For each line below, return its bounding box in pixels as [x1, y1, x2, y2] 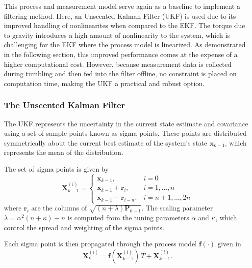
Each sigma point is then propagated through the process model [4, 238, 197, 249]
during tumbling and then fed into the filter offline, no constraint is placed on [4, 68, 237, 79]
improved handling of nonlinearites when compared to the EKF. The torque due [4, 20, 245, 30]
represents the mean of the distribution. [4, 147, 124, 157]
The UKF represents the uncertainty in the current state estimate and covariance [4, 118, 249, 128]
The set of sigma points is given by [4, 163, 109, 174]
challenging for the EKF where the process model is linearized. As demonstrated [4, 39, 246, 50]
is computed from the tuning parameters [67, 212, 189, 222]
